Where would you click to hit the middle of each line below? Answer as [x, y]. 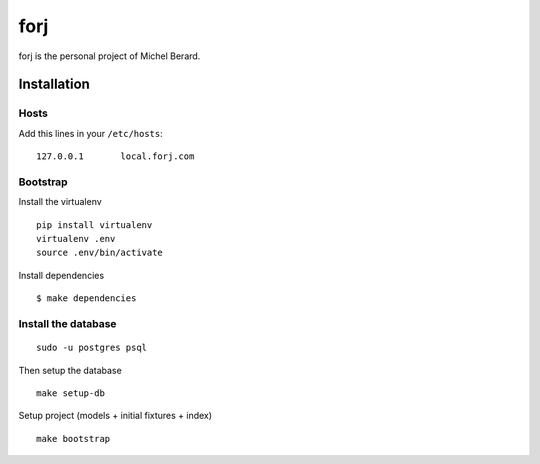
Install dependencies [61, 275]
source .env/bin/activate [100, 253]
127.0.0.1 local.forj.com [115, 156]
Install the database [67, 323]
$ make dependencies [86, 298]
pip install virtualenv [94, 224]
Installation [54, 84]
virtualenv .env [76, 239]
